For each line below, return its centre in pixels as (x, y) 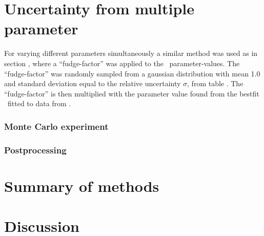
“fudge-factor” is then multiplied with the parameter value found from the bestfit (132, 93)
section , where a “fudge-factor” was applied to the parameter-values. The (122, 63)
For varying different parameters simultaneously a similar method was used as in (131, 53)
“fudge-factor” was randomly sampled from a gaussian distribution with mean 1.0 (132, 73)
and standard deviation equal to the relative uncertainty (93, 83)
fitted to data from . (39, 103)
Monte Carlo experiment (56, 126)
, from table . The (215, 83)
